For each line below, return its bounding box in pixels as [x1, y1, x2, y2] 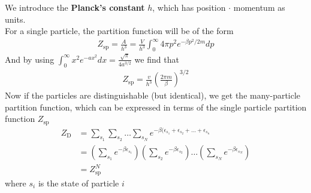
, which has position [152, 1, 226, 13]
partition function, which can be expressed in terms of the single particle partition [5, 100, 307, 113]
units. [5, 13, 26, 25]
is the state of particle [38, 176, 119, 189]
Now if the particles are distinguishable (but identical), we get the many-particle [5, 89, 301, 102]
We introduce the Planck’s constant [5, 1, 145, 13]
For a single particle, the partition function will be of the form [5, 24, 234, 37]
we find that [134, 53, 179, 65]
